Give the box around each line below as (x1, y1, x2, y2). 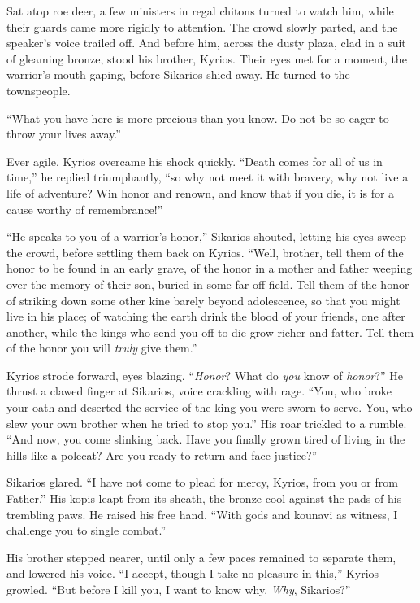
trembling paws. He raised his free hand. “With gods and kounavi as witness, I (6, 505, 398, 522)
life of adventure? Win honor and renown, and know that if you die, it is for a (6, 184, 395, 201)
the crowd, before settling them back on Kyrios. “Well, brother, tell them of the (6, 243, 404, 260)
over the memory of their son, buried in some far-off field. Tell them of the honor (6, 275, 409, 292)
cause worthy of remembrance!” (6, 200, 163, 217)
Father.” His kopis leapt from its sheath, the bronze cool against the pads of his (6, 490, 402, 507)
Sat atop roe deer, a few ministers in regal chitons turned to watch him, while (6, 2, 394, 19)
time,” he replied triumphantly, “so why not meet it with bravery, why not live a (6, 168, 409, 186)
